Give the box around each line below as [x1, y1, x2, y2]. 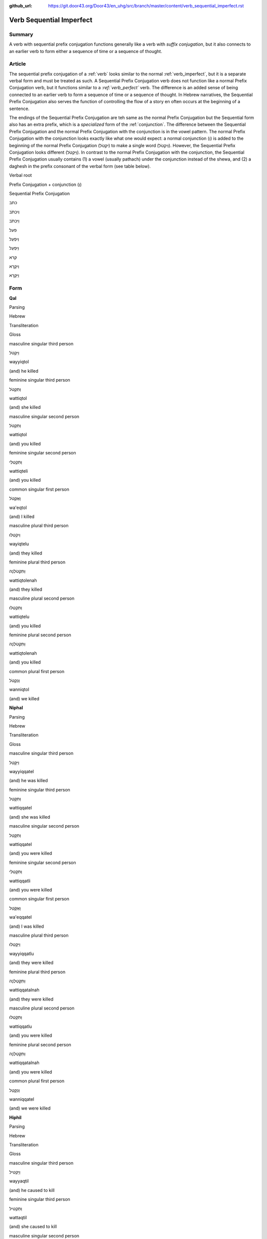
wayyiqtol [9, 359, 29, 365]
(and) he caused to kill [9, 1187, 55, 1193]
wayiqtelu [9, 541, 29, 547]
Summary [9, 31, 34, 38]
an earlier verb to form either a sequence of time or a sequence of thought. [9, 48, 163, 54]
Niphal [9, 705, 23, 711]
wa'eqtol [9, 505, 27, 510]
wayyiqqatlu [9, 951, 34, 957]
